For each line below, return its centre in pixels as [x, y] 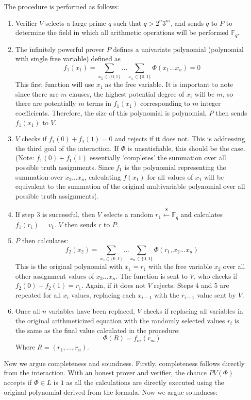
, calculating [103, 176]
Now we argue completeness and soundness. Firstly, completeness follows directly [125, 363]
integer [211, 103]
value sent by [216, 294]
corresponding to [165, 103]
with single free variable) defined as [68, 58]
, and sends [187, 23]
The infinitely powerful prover [60, 49]
